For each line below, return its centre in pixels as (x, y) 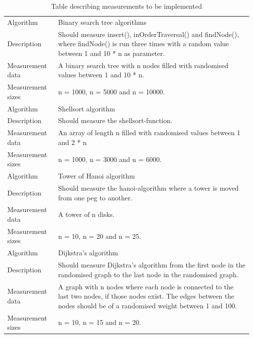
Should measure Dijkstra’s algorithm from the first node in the (152, 265)
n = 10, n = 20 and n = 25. (99, 236)
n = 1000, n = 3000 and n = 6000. (110, 159)
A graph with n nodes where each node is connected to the (146, 286)
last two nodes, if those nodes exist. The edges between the (146, 296)
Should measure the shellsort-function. (115, 120)
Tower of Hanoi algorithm (97, 176)
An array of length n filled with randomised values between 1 (149, 133)
